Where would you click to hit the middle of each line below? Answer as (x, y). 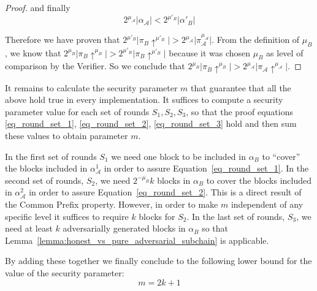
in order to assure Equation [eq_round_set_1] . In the (206, 168)
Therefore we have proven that (63, 40)
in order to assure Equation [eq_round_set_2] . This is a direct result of (165, 192)
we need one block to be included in (178, 156)
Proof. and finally (38, 7)
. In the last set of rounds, (236, 216)
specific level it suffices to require (67, 216)
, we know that (33, 52)
